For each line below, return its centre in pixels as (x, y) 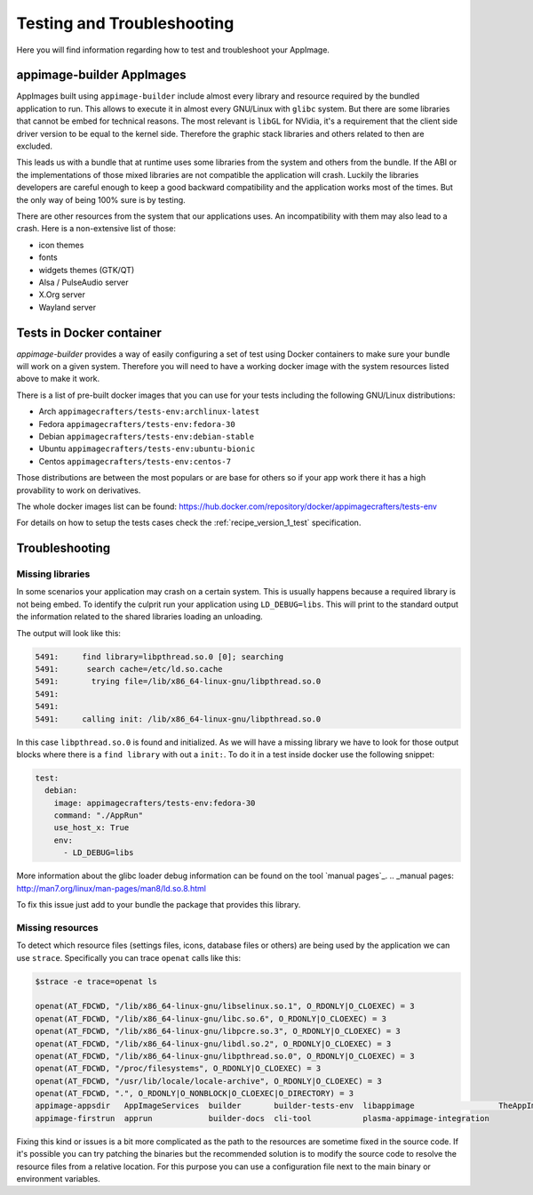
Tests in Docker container (89, 332)
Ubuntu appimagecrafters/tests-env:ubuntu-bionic (147, 448)
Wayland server (68, 307)
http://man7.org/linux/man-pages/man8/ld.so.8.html (111, 888)
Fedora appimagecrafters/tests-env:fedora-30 (137, 424)
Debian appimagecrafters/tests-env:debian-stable (147, 436)
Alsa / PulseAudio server (84, 282)
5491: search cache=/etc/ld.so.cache (129, 669)
